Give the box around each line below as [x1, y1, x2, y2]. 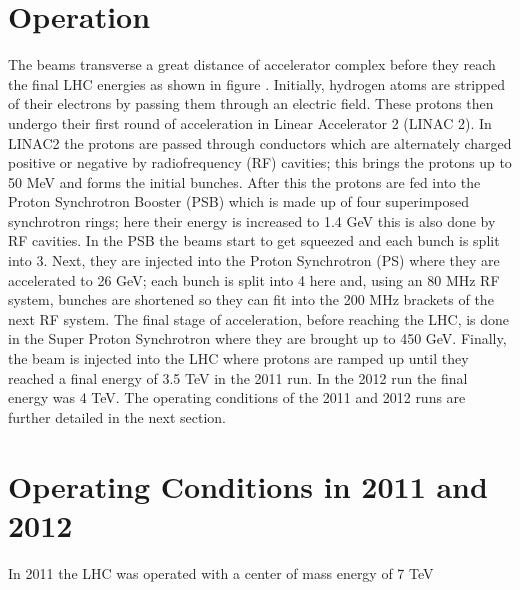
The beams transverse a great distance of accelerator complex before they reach [8, 54, 496, 75]
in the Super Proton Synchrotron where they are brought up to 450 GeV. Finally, [8, 328, 507, 349]
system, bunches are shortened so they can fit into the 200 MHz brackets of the [8, 289, 494, 310]
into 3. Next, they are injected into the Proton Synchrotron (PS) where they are [8, 250, 500, 271]
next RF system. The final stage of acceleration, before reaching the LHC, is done [8, 308, 510, 329]
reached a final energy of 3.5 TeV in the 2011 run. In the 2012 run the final [8, 367, 468, 388]
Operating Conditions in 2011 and [8, 465, 488, 506]
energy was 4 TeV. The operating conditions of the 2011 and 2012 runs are [8, 387, 466, 408]
